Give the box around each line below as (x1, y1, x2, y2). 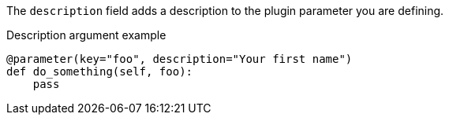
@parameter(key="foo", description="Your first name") (6, 53, 353, 65)
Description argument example (6, 28, 167, 42)
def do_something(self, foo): (6, 65, 193, 78)
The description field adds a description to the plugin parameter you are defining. (6, 4, 444, 17)
